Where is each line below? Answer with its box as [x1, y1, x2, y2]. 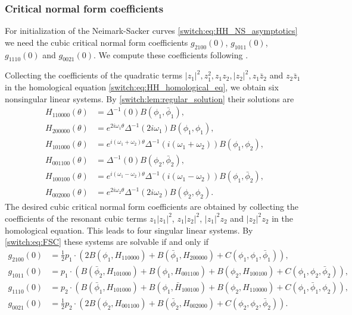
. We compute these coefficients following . [93, 48, 248, 61]
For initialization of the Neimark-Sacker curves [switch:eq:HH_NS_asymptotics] [5, 24, 298, 37]
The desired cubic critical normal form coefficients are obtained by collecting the [5, 200, 299, 213]
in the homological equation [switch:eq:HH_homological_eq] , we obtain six [5, 81, 279, 93]
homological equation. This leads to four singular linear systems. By [5, 223, 253, 236]
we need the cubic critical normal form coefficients [5, 36, 188, 48]
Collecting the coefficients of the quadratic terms [5, 69, 183, 81]
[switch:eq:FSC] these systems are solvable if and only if [5, 235, 209, 248]
